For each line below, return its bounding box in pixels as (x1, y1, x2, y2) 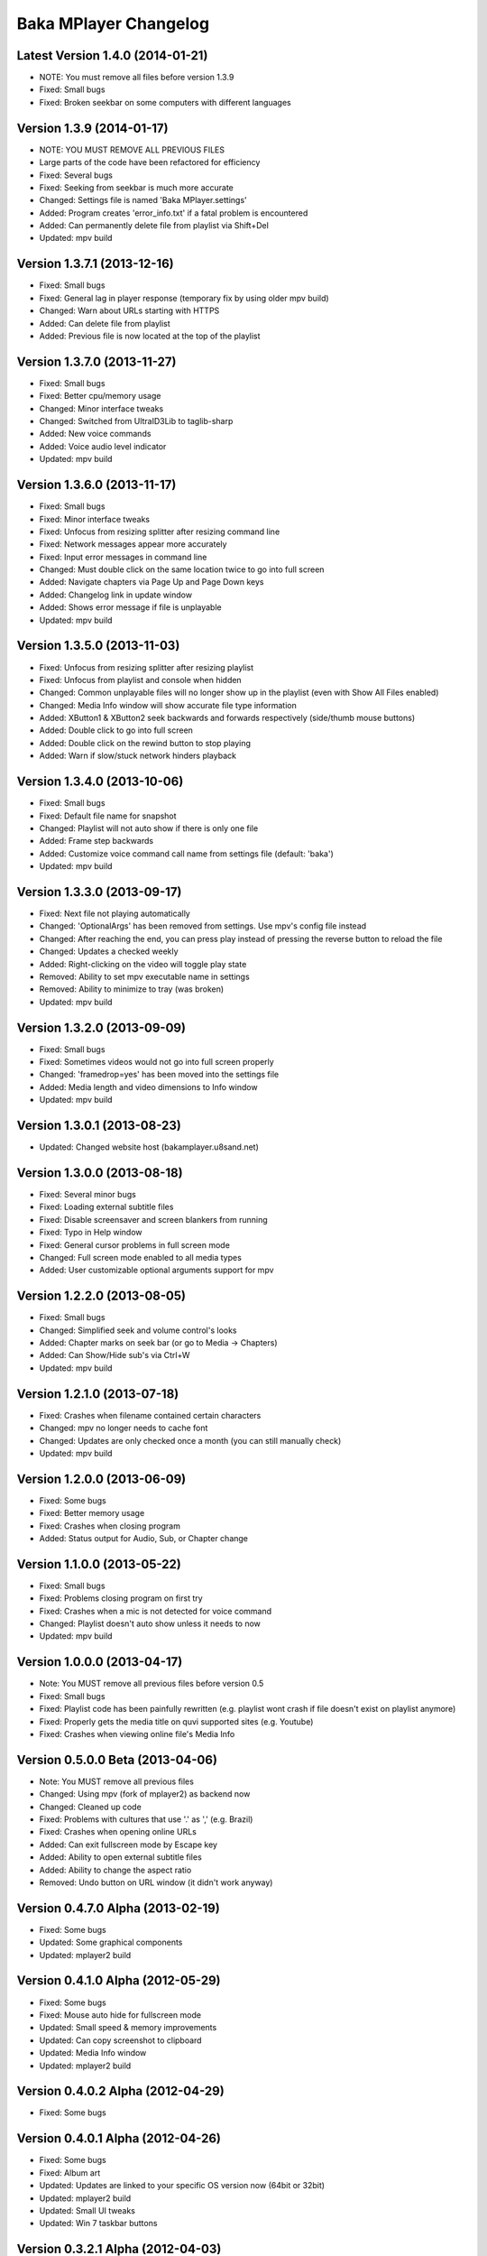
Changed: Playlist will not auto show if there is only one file (39, 822, 259, 834)
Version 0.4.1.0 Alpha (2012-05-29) (16, 1973, 221, 1989)
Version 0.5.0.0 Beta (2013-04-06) (16, 1752, 218, 1768)
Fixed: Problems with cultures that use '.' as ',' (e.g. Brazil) (39, 1814, 253, 1825)
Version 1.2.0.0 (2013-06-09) (16, 1471, 187, 1486)
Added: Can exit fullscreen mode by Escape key (39, 1839, 218, 1850)
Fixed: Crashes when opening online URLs (39, 1826, 198, 1837)
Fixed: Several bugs (39, 170, 113, 180)
